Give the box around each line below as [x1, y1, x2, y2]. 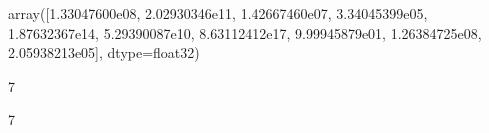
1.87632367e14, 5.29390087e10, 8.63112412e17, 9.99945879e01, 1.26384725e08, [8, 22, 482, 43]
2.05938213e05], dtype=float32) [8, 42, 200, 63]
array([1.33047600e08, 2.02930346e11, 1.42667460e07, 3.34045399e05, [8, 3, 428, 23]
